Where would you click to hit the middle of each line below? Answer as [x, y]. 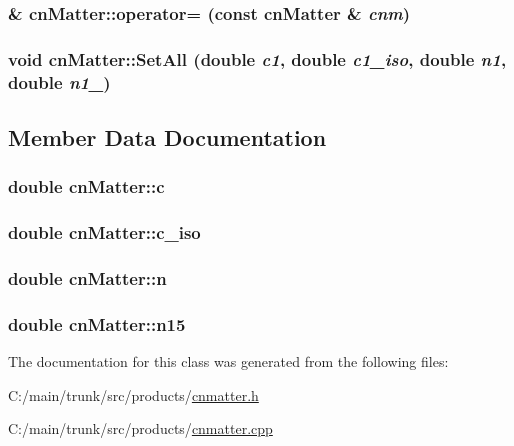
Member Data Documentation [167, 137]
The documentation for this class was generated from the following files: [228, 361]
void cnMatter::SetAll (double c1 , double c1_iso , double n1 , [257, 58]
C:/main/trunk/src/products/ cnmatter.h [133, 394]
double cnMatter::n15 [97, 323]
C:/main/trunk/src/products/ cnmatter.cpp [140, 428]
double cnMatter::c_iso [104, 232]
